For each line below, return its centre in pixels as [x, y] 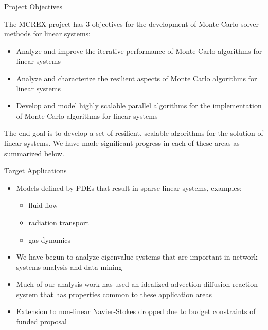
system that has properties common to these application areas [114, 294]
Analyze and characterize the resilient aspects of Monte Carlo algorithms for [137, 78]
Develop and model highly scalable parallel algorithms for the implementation [139, 106]
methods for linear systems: [47, 34]
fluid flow [43, 205]
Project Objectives [33, 6]
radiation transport [59, 222]
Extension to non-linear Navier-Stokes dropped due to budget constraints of [136, 311]
